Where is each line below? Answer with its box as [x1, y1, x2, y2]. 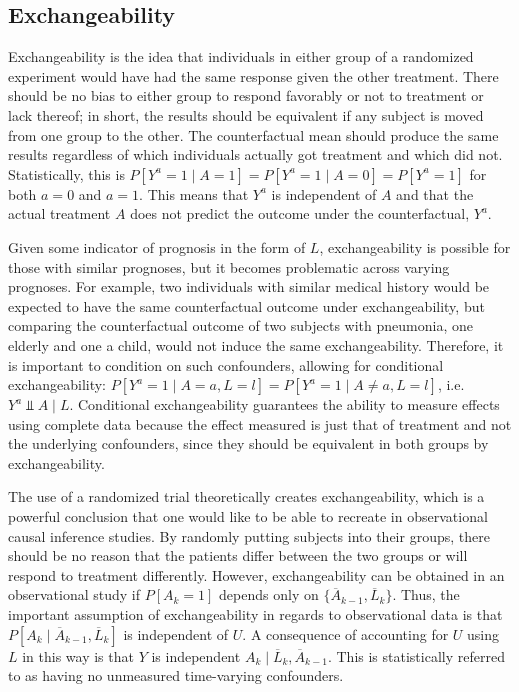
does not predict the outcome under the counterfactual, [130, 203, 470, 224]
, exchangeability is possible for [319, 236, 511, 257]
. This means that [139, 183, 249, 204]
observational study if [8, 584, 141, 605]
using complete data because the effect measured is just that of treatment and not [8, 413, 512, 434]
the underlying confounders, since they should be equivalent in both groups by [8, 433, 489, 454]
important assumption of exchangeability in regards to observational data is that [8, 604, 503, 625]
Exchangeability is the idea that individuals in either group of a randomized [8, 46, 474, 67]
